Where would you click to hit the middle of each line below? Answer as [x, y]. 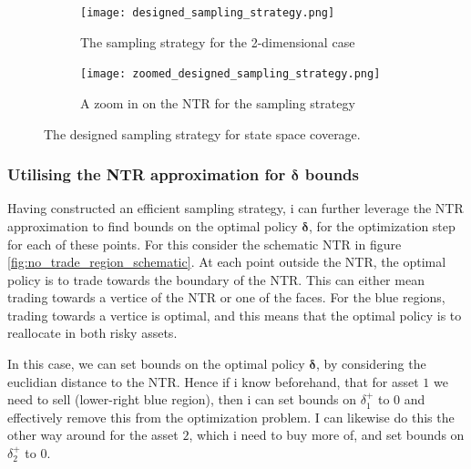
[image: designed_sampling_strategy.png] [208, 13]
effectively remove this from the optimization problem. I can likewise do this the [231, 417]
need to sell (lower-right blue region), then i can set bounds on [182, 399]
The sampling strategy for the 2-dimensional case [218, 41]
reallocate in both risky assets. [92, 333]
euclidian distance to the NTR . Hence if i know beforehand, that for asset [213, 381]
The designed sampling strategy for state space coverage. [202, 133]
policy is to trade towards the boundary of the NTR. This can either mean [216, 279]
